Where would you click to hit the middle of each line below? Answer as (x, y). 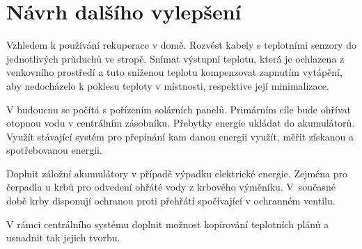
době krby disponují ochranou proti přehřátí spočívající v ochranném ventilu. (171, 201)
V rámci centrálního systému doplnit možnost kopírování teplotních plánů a (168, 224)
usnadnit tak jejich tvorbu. (63, 238)
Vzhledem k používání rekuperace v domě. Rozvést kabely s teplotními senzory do (181, 45)
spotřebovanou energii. (54, 150)
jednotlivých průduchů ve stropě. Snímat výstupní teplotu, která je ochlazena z (175, 58)
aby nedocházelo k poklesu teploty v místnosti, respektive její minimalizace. (168, 85)
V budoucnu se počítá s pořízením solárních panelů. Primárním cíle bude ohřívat (179, 109)
